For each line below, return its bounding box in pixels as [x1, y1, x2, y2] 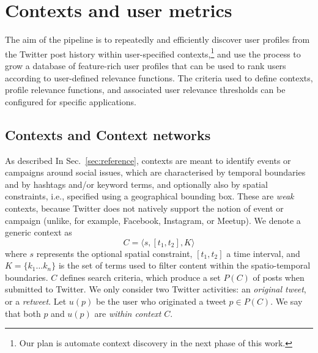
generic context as [5, 226, 72, 239]
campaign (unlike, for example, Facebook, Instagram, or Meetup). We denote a [5, 214, 301, 226]
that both [5, 307, 41, 319]
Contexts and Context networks [5, 125, 211, 144]
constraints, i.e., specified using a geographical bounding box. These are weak [5, 190, 294, 203]
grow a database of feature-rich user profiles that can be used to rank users [5, 59, 286, 72]
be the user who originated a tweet [96, 295, 226, 308]
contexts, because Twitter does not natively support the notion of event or [5, 201, 284, 214]
